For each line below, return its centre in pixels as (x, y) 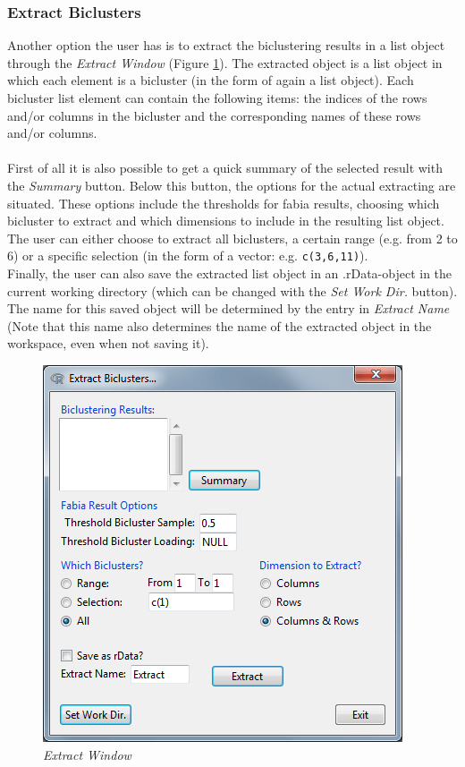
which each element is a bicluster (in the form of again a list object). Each (211, 80)
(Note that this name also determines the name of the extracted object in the (220, 325)
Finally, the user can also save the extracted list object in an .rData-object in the (230, 273)
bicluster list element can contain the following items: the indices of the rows (217, 98)
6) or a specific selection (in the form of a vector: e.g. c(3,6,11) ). (188, 256)
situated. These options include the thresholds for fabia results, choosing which (224, 203)
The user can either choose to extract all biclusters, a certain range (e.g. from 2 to (232, 238)
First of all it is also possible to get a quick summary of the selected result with (225, 168)
